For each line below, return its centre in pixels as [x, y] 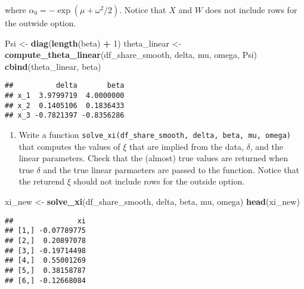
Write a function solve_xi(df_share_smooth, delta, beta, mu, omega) [155, 134]
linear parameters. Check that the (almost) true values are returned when [153, 158]
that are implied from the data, [186, 146]
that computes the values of [69, 146]
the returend [42, 181]
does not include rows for [251, 10]
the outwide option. [41, 23]
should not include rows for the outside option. [159, 181]
